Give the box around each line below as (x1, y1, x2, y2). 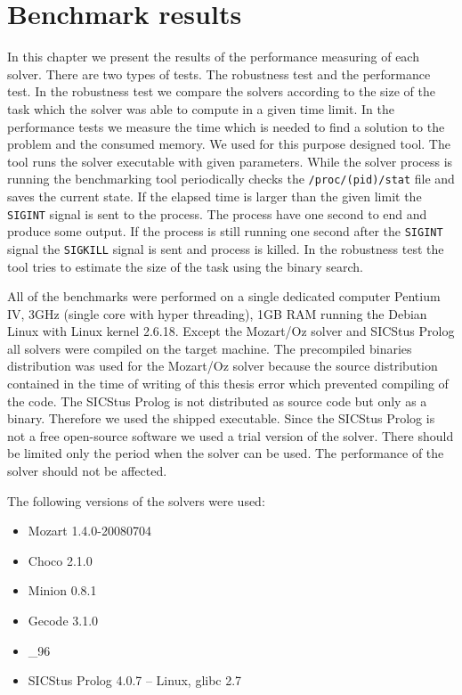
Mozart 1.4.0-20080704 (28, 521, 151, 540)
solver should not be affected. (7, 462, 167, 480)
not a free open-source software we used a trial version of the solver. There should (7, 426, 454, 445)
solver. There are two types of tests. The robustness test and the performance (7, 64, 431, 83)
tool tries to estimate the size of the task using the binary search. (7, 257, 363, 275)
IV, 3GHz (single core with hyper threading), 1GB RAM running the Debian (7, 304, 427, 323)
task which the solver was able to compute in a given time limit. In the (7, 99, 394, 118)
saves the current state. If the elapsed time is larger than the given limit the (7, 186, 422, 205)
